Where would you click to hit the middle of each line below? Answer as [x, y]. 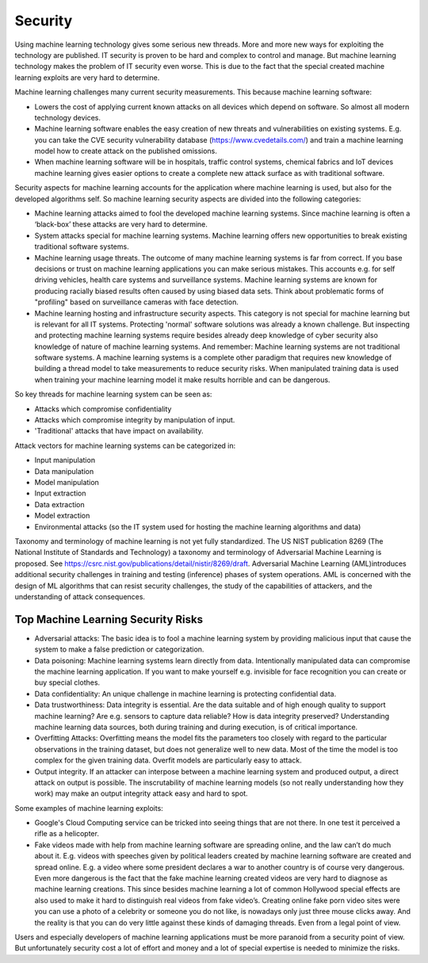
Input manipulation [65, 460]
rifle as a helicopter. [67, 834]
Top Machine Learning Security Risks [109, 619]
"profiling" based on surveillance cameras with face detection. [137, 302]
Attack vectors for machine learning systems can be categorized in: [125, 445]
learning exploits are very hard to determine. [87, 77]
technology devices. [68, 117]
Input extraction [60, 493]
